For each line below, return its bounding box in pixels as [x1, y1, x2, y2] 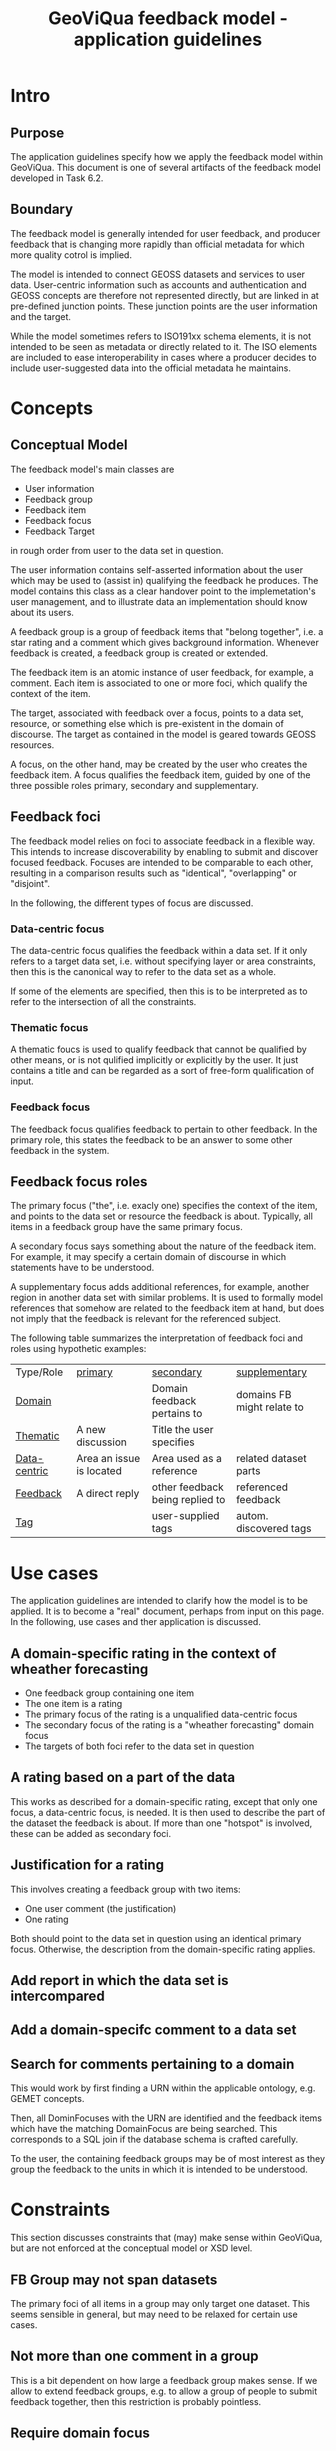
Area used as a [151, 1452, 222, 1466]
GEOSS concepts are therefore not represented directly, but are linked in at [10, 289, 320, 301]
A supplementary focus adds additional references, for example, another [10, 1281, 310, 1293]
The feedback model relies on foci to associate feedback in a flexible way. [10, 835, 316, 847]
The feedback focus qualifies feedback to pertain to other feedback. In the [10, 1123, 318, 1135]
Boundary [10, 201, 73, 218]
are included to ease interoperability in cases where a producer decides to [10, 351, 317, 363]
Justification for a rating [10, 1857, 165, 1874]
